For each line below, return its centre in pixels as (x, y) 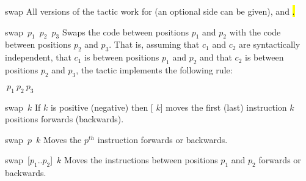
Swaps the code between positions (125, 31)
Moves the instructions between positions (141, 160)
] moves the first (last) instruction (224, 107)
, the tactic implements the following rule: (154, 69)
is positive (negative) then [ (102, 107)
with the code (255, 31)
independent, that (38, 57)
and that (216, 57)
